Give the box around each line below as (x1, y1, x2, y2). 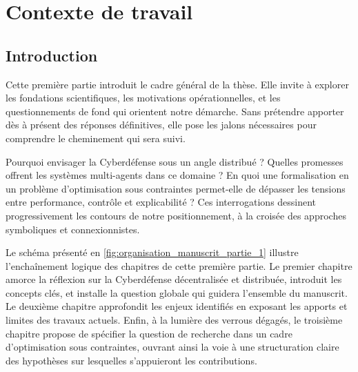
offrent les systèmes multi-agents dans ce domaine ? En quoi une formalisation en (6, 168, 349, 182)
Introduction (6, 44, 98, 66)
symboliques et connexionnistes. (6, 222, 140, 236)
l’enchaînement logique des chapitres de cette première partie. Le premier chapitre (6, 258, 352, 273)
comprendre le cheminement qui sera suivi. (6, 130, 186, 145)
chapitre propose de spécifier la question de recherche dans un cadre (6, 326, 292, 340)
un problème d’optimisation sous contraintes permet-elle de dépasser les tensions (6, 181, 346, 195)
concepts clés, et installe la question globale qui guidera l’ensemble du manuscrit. (6, 285, 348, 300)
